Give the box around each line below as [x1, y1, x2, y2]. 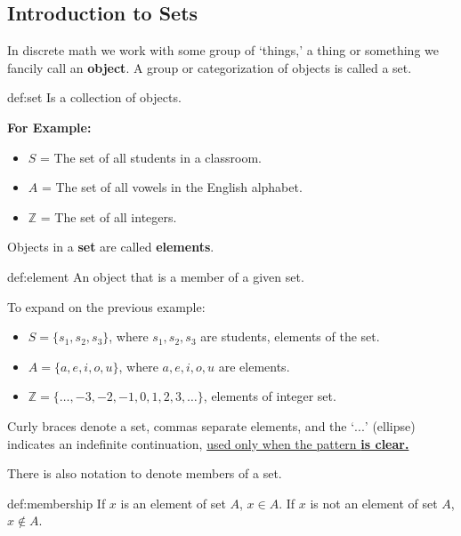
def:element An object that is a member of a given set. [7, 267, 304, 285]
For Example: [7, 117, 92, 136]
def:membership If [7, 493, 106, 512]
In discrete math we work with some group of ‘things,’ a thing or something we [7, 41, 439, 60]
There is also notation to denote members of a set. [7, 464, 282, 483]
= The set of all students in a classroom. [40, 148, 262, 166]
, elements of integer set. [203, 387, 336, 405]
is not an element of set [310, 493, 438, 512]
